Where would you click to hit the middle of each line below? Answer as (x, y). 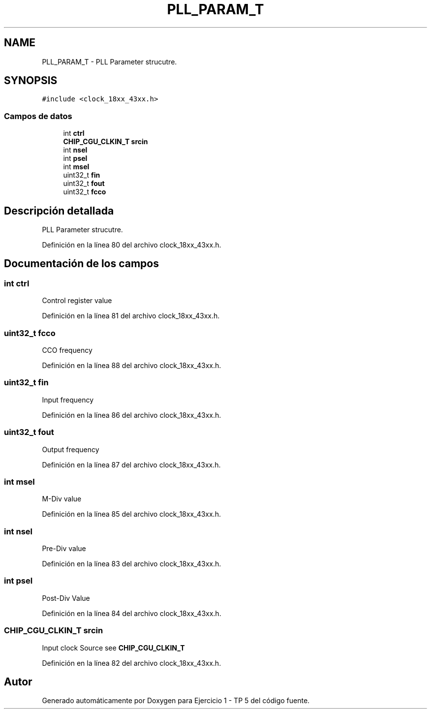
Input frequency (68, 400)
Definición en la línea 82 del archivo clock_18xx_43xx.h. (132, 663)
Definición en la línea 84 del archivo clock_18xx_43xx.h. (132, 613)
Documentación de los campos (81, 264)
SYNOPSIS (31, 81)
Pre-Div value (64, 548)
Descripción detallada (59, 211)
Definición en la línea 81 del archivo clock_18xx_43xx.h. (131, 316)
